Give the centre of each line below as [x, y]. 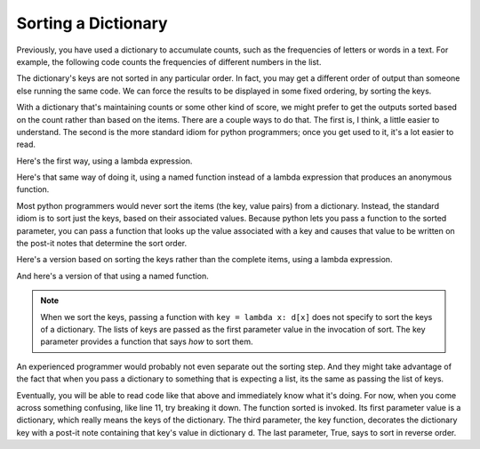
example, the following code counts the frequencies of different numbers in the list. [169, 61]
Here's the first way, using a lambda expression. [104, 161]
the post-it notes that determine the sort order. [102, 244]
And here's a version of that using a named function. [112, 276]
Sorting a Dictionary [92, 23]
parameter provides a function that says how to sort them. [147, 341]
